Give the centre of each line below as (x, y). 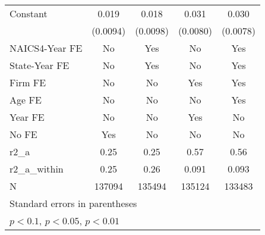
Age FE (26, 100)
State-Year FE (40, 65)
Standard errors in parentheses (73, 203)
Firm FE (28, 82)
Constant (29, 13)
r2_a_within (37, 169)
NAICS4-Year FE (46, 48)
